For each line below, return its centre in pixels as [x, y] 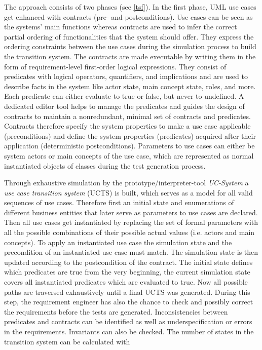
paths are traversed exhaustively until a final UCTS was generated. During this [127, 291]
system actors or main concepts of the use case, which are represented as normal [129, 155]
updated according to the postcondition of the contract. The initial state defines [128, 262]
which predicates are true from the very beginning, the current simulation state [127, 272]
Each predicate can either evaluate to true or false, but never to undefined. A [124, 96]
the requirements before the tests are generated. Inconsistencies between [116, 311]
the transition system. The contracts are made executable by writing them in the [130, 56]
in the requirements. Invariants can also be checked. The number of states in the [129, 331]
